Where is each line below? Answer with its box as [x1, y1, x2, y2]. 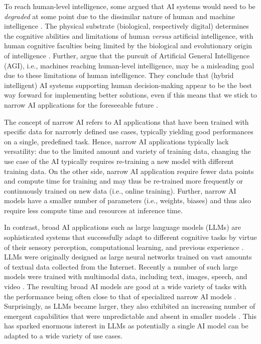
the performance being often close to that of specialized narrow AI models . [4, 291, 236, 301]
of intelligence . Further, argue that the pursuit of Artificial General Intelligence [4, 50, 250, 60]
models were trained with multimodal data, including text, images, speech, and [4, 271, 247, 282]
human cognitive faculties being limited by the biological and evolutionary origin [4, 40, 252, 51]
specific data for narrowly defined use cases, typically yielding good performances [4, 126, 253, 137]
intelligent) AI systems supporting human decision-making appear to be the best [4, 79, 252, 90]
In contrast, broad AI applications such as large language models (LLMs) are [4, 222, 241, 232]
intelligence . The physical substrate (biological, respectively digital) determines [4, 21, 249, 31]
